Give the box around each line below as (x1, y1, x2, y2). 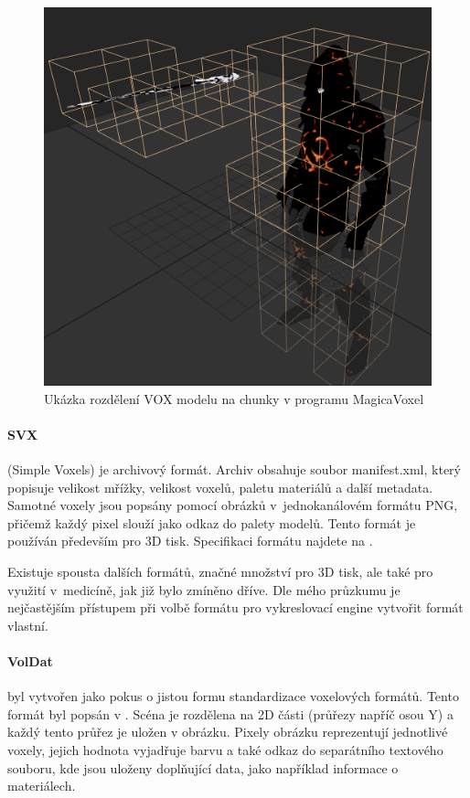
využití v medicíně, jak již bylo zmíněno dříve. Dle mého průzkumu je (7, 580, 401, 599)
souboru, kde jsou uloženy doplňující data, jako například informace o (7, 758, 399, 777)
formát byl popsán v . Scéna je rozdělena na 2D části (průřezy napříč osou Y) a (7, 704, 454, 723)
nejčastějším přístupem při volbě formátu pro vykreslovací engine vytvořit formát (7, 598, 464, 617)
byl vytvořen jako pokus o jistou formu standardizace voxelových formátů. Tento (7, 686, 459, 706)
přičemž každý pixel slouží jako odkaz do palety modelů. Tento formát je (7, 513, 416, 532)
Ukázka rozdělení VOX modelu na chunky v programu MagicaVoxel (44, 388, 424, 408)
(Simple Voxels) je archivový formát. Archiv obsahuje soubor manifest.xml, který (7, 460, 461, 479)
